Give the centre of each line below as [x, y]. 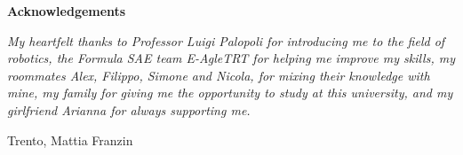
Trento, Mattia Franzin [70, 139]
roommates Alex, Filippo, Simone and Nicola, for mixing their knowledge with [219, 75]
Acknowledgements [67, 11]
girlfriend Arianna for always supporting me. [129, 109]
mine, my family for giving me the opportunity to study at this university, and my [230, 93]
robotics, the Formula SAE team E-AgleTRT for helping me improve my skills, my [231, 58]
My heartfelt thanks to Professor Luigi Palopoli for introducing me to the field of [226, 40]
